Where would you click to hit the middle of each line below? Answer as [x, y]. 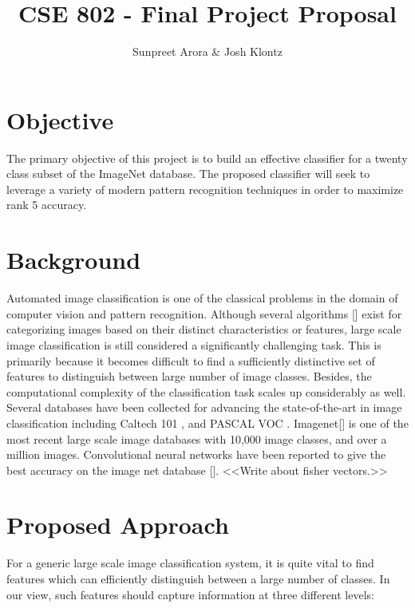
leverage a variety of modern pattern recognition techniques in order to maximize [205, 189]
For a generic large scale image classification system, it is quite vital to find [190, 563]
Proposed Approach [118, 525]
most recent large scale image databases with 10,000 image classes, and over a [197, 438]
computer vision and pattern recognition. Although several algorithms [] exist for [204, 313]
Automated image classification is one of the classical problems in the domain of [202, 298]
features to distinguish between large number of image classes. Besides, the [189, 376]
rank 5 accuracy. [47, 205]
